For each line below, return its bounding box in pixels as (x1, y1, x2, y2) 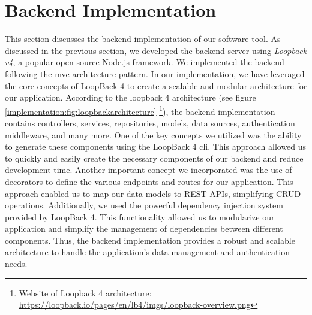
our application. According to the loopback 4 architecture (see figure (5, 91, 256, 104)
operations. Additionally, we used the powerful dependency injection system (5, 199, 283, 211)
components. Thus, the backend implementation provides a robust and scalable (5, 234, 295, 246)
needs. (5, 258, 28, 270)
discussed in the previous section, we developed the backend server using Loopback (5, 44, 307, 56)
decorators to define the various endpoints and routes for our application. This (5, 175, 293, 187)
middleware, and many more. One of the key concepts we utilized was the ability (5, 128, 302, 141)
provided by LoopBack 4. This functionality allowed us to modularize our (5, 210, 275, 223)
